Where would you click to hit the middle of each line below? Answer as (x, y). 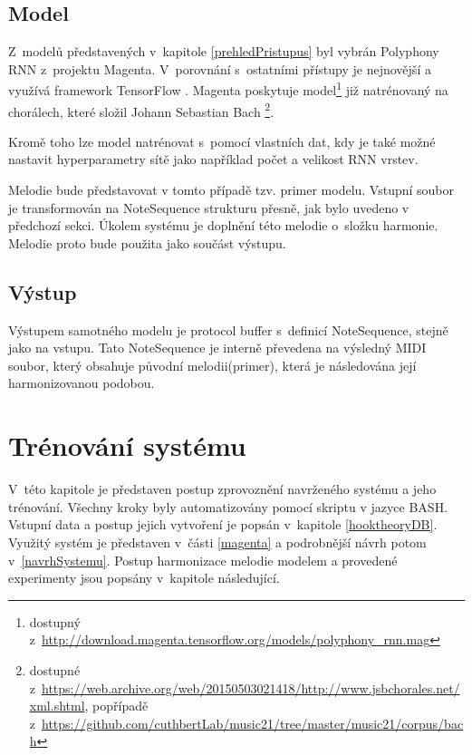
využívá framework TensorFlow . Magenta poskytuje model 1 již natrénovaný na (228, 89)
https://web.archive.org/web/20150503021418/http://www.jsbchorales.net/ (251, 687)
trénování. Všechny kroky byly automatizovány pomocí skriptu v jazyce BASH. (228, 506)
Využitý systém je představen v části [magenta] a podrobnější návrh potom (217, 542)
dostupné (55, 669)
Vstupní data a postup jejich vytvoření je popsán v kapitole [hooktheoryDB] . (223, 524)
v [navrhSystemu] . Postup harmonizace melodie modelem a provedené (203, 560)
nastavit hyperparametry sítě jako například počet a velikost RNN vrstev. (213, 159)
